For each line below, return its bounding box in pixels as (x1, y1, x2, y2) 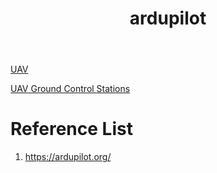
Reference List (10, 118, 133, 141)
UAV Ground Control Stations (10, 83, 131, 95)
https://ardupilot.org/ (24, 151, 112, 163)
